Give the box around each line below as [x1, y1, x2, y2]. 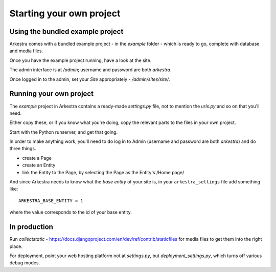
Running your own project [9, 90, 94, 98]
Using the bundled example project [9, 27, 124, 36]
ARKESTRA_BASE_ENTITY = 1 [18, 198, 84, 203]
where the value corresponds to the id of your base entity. [9, 209, 132, 215]
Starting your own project [9, 8, 121, 19]
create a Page [22, 155, 52, 161]
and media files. [9, 48, 43, 54]
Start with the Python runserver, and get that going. [9, 129, 118, 135]
